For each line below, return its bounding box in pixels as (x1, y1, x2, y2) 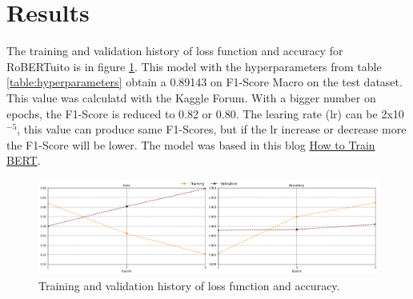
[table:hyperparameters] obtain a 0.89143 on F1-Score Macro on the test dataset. (6, 74, 403, 90)
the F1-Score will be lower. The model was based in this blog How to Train (6, 136, 375, 153)
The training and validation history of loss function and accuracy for (6, 42, 343, 59)
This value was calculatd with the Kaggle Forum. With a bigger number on (6, 89, 376, 106)
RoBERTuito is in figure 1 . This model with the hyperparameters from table (6, 58, 382, 74)
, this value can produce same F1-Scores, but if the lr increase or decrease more (17, 121, 407, 138)
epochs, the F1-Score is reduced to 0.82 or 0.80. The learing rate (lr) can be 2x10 (6, 105, 404, 122)
